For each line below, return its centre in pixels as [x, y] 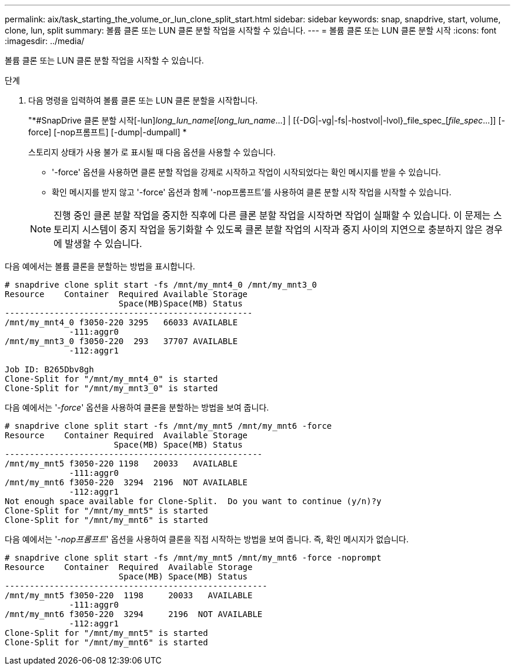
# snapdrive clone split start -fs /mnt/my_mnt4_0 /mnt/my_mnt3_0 [161, 285]
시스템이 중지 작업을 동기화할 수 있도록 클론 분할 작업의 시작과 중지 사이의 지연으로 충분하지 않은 [282, 229]
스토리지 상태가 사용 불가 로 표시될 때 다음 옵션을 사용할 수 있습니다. [152, 152]
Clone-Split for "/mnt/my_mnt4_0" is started [111, 379]
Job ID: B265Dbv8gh [49, 369]
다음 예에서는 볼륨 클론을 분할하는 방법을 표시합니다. [100, 266]
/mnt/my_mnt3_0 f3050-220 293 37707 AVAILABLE [121, 341]
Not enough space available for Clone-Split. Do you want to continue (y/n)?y [193, 501]
